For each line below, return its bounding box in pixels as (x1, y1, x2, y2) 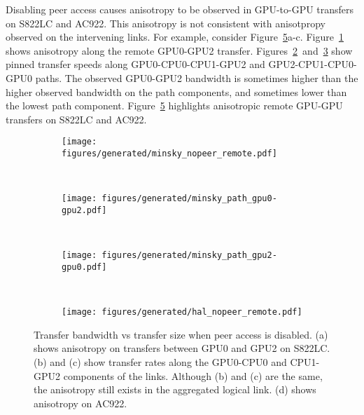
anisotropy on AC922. (34, 395, 127, 410)
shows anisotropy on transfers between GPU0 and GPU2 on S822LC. (34, 341, 330, 355)
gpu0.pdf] (62, 261, 107, 272)
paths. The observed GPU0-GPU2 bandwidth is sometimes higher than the (35, 70, 358, 85)
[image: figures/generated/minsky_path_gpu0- (62, 193, 277, 204)
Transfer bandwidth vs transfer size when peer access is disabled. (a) (34, 327, 328, 341)
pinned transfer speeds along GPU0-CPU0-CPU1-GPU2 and (6, 57, 265, 72)
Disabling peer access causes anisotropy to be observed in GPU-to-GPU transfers (6, 2, 354, 16)
